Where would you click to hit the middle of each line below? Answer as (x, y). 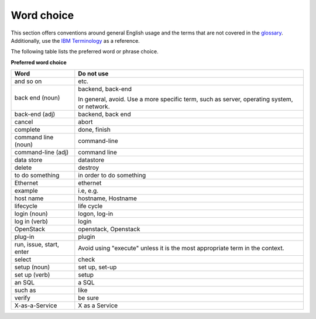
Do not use (93, 74)
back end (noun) (37, 98)
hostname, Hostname (108, 198)
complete (27, 130)
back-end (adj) (35, 114)
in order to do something (112, 176)
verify (22, 298)
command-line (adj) (42, 152)
